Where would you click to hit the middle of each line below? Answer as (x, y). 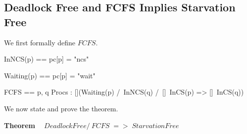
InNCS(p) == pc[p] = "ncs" (47, 59)
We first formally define (40, 42)
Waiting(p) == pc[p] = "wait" (50, 75)
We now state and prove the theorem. (61, 108)
